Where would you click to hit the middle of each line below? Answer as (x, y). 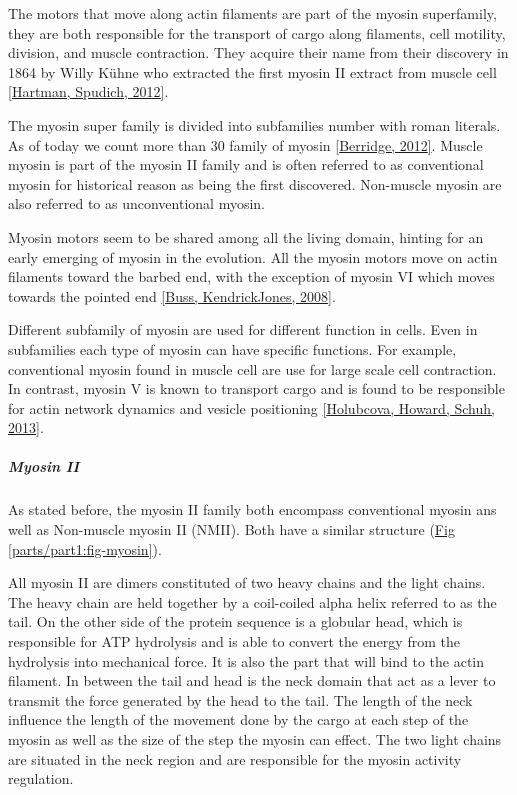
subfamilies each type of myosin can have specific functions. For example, (232, 348)
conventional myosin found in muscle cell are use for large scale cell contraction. (252, 368)
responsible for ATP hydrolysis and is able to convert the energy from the (234, 641)
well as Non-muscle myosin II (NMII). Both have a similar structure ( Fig (231, 529)
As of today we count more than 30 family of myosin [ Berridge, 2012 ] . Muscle (245, 144)
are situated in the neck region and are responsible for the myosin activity (235, 758)
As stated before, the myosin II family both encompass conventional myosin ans (252, 509)
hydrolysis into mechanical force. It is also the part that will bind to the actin (246, 660)
